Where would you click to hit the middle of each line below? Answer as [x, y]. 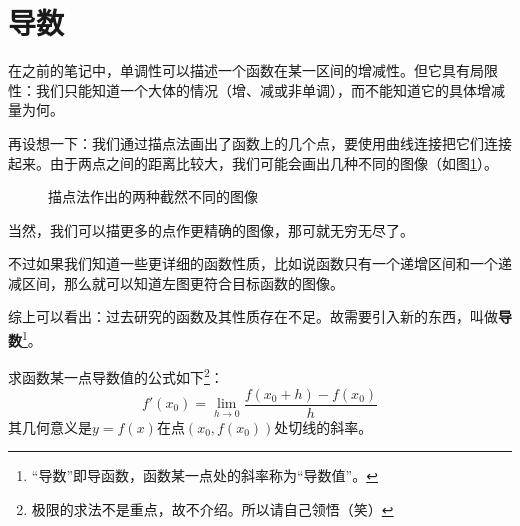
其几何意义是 [50, 426]
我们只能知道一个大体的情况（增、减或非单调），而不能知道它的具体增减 [270, 89]
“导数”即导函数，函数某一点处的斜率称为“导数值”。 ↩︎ [204, 475]
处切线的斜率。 [323, 426]
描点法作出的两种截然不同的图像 [153, 196]
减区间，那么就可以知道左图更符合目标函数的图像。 [176, 282]
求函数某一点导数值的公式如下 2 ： [116, 375]
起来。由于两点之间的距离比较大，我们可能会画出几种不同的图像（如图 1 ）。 [253, 162]
